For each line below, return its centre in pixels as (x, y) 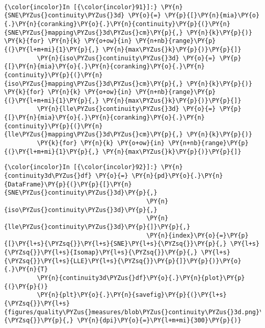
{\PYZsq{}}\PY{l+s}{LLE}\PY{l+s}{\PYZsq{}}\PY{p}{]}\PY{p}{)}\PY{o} (123, 261)
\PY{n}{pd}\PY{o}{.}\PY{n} (177, 176)
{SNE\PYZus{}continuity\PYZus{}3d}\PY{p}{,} (81, 193)
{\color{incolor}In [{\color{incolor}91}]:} (81, 7)
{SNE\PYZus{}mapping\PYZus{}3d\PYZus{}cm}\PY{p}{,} (94, 32)
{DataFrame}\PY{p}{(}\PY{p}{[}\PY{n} (68, 184)
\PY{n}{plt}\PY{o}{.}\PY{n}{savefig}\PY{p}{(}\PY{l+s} (132, 295)
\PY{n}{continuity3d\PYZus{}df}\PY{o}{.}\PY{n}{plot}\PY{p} (141, 278)
